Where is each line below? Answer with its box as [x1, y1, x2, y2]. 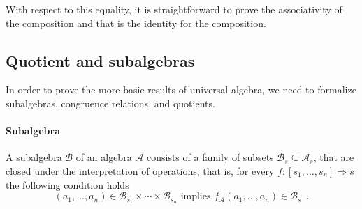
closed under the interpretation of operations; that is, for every [6, 163, 275, 178]
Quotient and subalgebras [6, 49, 195, 71]
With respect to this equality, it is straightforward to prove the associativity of [6, 2, 342, 16]
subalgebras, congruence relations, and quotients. [6, 95, 215, 110]
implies [180, 192, 211, 202]
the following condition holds [6, 177, 129, 192]
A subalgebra [6, 150, 62, 164]
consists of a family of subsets [146, 150, 274, 164]
